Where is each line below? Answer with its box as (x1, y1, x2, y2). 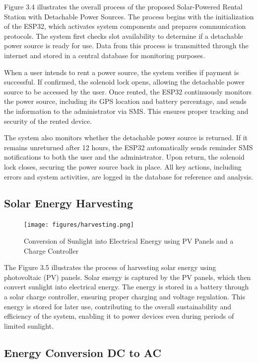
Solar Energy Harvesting (4, 195, 133, 211)
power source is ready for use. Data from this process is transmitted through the (4, 40, 249, 51)
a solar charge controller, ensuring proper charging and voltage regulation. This (4, 291, 245, 301)
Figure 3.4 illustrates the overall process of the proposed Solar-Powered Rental (4, 1, 243, 11)
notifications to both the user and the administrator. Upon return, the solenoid (4, 152, 245, 162)
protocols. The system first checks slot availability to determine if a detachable (4, 30, 243, 41)
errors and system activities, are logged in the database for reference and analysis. (4, 171, 254, 181)
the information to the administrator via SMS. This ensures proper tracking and (4, 105, 249, 116)
